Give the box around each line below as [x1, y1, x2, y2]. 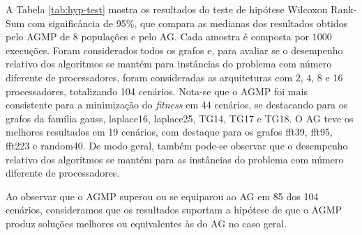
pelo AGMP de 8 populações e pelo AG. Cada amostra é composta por [6, 29, 310, 44]
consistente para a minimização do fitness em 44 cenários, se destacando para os [6, 97, 348, 112]
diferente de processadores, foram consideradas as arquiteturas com [6, 70, 293, 84]
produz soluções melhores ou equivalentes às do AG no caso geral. [6, 216, 287, 230]
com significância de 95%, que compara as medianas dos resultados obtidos [27, 15, 348, 30]
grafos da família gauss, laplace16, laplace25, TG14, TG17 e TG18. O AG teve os [6, 111, 354, 125]
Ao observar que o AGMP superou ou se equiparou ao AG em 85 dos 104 [6, 188, 319, 203]
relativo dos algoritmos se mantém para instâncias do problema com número [6, 56, 332, 71]
